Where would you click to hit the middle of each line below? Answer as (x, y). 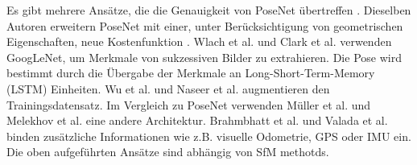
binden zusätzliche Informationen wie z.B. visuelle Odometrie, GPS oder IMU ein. (209, 136)
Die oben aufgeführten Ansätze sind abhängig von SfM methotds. (168, 152)
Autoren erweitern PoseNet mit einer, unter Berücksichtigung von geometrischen (205, 25)
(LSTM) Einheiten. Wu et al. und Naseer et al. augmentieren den (168, 88)
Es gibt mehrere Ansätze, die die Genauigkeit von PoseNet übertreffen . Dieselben (209, 10)
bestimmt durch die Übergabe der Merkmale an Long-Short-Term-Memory (191, 73)
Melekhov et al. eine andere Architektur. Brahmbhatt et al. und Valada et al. (197, 120)
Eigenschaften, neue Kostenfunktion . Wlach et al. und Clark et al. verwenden (199, 41)
